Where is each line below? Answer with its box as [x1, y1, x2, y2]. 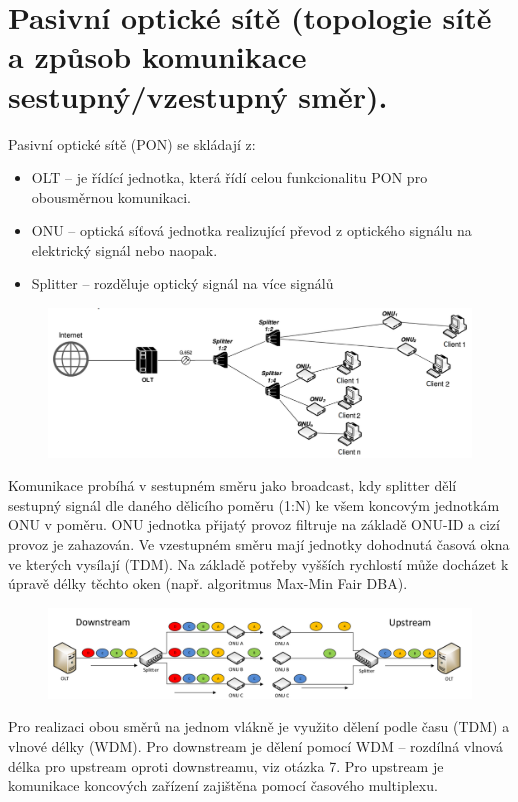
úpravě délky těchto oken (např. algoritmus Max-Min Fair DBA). [8, 573, 408, 594]
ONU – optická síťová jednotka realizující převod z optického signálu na [31, 220, 472, 241]
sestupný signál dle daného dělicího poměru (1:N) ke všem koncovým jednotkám [8, 494, 500, 515]
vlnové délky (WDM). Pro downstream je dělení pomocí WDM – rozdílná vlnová [8, 735, 504, 756]
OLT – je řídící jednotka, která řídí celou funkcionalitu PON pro [31, 167, 428, 188]
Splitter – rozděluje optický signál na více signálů [31, 273, 334, 294]
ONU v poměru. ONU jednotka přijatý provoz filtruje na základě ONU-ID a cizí [8, 514, 500, 535]
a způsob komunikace [8, 36, 307, 77]
